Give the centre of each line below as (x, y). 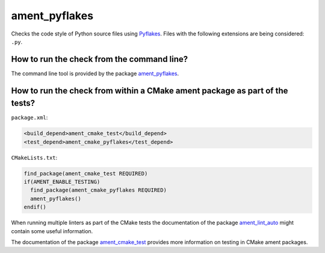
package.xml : (29, 118)
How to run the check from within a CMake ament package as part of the (150, 90)
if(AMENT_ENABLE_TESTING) (62, 182)
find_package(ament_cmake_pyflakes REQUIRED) (98, 190)
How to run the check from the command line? (100, 59)
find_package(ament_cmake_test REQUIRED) (86, 173)
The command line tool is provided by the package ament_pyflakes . (95, 73)
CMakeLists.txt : (34, 157)
